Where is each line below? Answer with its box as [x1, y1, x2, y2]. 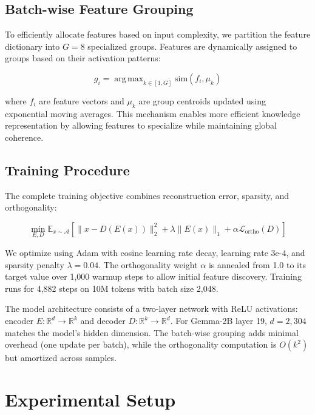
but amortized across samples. [5, 351, 117, 364]
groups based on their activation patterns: [5, 52, 161, 64]
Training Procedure [5, 160, 130, 179]
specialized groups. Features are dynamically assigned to [87, 39, 297, 52]
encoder [5, 314, 34, 326]
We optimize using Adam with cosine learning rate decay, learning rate [5, 246, 268, 259]
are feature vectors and [39, 94, 124, 107]
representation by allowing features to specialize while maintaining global [5, 119, 277, 132]
